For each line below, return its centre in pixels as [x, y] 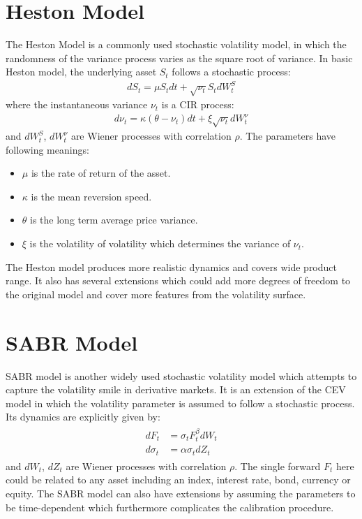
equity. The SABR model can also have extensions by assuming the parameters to [181, 493]
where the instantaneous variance [77, 104]
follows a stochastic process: [231, 72]
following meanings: [47, 149]
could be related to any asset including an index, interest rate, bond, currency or [178, 480]
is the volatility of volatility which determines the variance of [160, 243]
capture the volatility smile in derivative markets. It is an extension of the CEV [176, 389]
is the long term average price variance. [114, 220]
